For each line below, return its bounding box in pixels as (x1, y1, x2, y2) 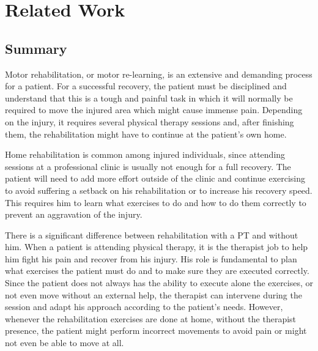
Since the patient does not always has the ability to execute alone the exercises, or (5, 276, 314, 289)
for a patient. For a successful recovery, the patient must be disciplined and (5, 79, 287, 92)
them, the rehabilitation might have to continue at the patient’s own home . (5, 127, 287, 140)
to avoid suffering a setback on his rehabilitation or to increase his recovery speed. (5, 183, 312, 196)
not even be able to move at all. (5, 336, 124, 349)
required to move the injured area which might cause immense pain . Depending (5, 103, 303, 116)
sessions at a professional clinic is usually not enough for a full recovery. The (5, 160, 291, 172)
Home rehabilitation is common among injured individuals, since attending (5, 148, 286, 161)
